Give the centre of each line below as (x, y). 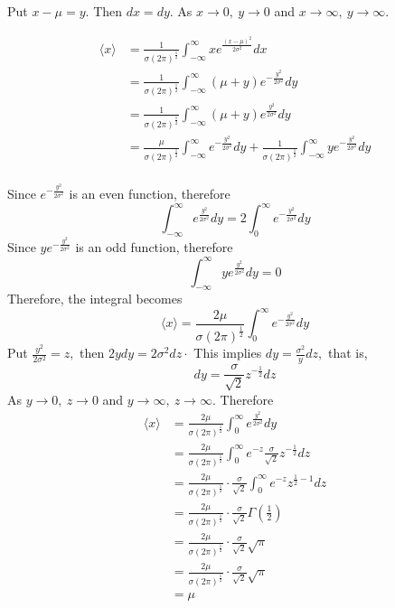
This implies (228, 353)
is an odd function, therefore (154, 247)
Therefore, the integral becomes (95, 299)
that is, (348, 353)
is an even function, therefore (150, 194)
